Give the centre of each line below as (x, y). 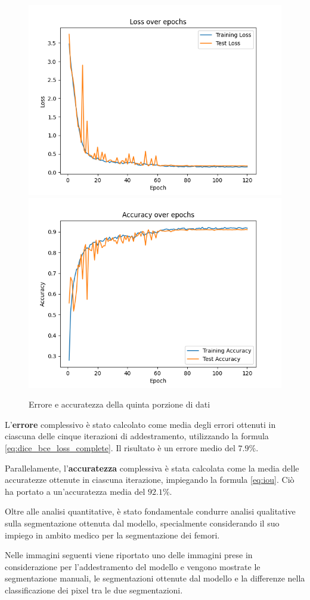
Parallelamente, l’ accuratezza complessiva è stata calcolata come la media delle (152, 468)
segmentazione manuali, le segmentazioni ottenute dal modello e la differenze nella (155, 578)
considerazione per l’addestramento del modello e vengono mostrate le (133, 566)
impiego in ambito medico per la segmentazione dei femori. (112, 535)
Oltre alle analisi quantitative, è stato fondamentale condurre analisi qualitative (150, 511)
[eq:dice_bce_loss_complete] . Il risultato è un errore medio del (120, 447)
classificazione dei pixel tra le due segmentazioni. (94, 590)
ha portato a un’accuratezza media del (75, 491)
